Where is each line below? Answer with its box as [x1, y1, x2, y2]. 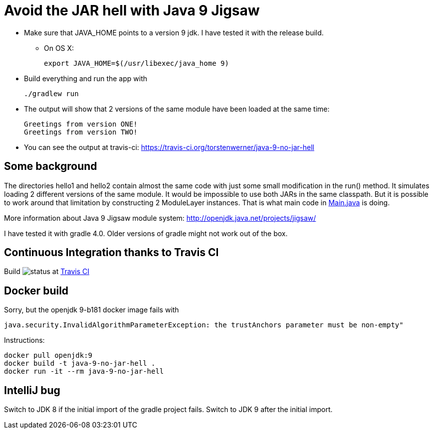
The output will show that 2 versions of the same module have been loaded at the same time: [24, 104, 330, 113]
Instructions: [4, 336, 45, 345]
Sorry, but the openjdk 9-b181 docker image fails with [4, 305, 179, 314]
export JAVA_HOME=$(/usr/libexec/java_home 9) [44, 59, 229, 67]
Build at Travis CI [4, 267, 89, 276]
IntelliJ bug [4, 384, 60, 397]
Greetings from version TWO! [24, 128, 138, 136]
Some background [4, 160, 97, 173]
